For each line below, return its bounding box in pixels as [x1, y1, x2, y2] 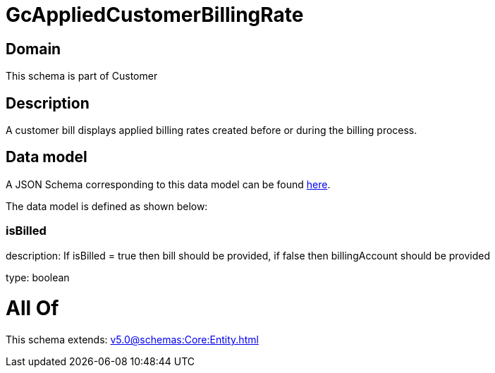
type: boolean [6, 271, 70, 283]
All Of [6, 296, 59, 321]
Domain [6, 39, 61, 58]
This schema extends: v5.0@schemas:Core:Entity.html [6, 334, 259, 346]
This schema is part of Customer [6, 70, 158, 82]
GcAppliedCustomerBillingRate [6, 3, 304, 27]
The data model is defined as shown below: [6, 200, 208, 212]
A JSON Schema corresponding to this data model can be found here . [6, 178, 331, 190]
